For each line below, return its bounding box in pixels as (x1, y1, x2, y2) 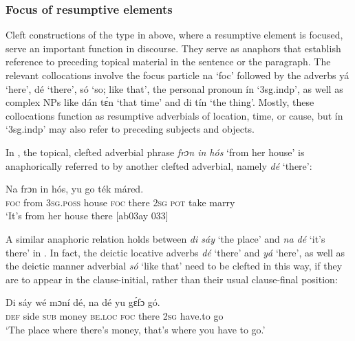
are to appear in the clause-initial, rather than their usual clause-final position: (6, 272, 338, 286)
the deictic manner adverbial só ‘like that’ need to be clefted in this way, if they (6, 258, 343, 273)
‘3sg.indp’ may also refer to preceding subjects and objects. (6, 122, 255, 136)
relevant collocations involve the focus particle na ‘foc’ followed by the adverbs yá (6, 68, 349, 82)
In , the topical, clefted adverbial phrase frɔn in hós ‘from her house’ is (6, 144, 305, 159)
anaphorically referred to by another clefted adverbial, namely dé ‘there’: (6, 158, 312, 173)
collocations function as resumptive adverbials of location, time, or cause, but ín (6, 108, 343, 122)
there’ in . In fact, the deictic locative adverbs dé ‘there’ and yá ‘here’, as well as (6, 245, 345, 259)
